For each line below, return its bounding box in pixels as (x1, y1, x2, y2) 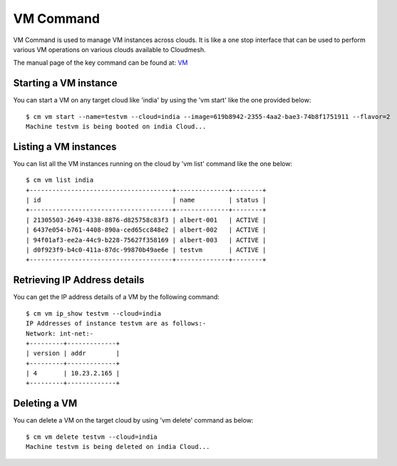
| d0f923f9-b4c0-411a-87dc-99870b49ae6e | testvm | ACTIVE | (26, 246, 267, 254)
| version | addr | (26, 349, 120, 358)
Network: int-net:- (26, 329, 94, 338)
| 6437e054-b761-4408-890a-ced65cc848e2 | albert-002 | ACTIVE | (26, 226, 267, 234)
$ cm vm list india (26, 176, 94, 185)
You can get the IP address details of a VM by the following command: (13, 293, 220, 301)
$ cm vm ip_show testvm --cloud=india (26, 309, 162, 317)
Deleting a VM (13, 398, 78, 410)
